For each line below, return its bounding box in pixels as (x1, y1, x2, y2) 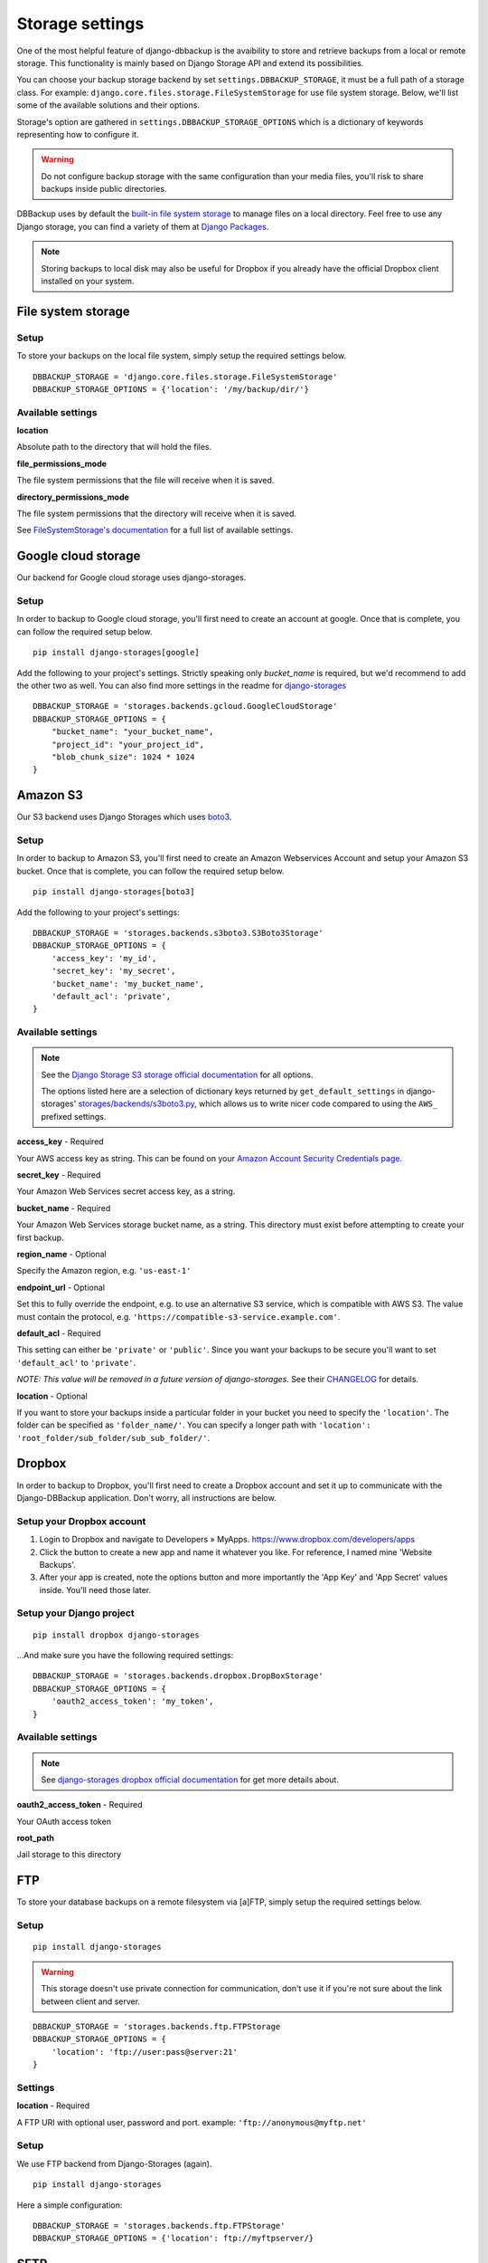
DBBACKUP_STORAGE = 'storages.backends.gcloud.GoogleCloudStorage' (33, 702, 338, 711)
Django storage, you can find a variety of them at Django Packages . (16, 221, 269, 232)
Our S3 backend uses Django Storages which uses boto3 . (16, 811, 232, 823)
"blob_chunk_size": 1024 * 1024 (51, 752, 195, 762)
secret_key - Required (16, 1170, 101, 1180)
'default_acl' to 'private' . (16, 1357, 136, 1368)
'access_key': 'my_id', (51, 953, 157, 963)
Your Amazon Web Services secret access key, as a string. (16, 1186, 236, 1197)
